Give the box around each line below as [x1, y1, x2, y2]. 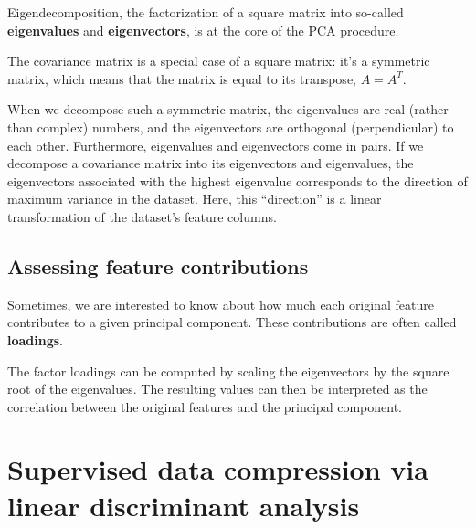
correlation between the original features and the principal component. [7, 397, 402, 416]
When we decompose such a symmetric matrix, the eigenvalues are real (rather [7, 100, 449, 119]
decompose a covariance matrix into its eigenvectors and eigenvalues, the [7, 153, 414, 173]
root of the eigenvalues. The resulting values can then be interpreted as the [7, 379, 428, 398]
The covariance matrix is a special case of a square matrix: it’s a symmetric [7, 51, 430, 70]
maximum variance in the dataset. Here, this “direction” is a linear [7, 189, 382, 208]
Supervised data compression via [7, 450, 428, 488]
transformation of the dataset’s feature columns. [7, 206, 277, 226]
